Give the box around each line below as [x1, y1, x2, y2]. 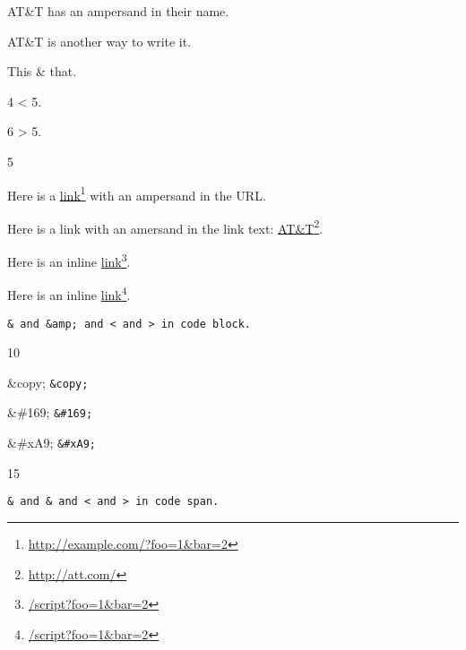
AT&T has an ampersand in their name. [7, 2, 229, 20]
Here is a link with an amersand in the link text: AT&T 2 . [7, 216, 324, 237]
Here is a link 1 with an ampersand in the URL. [7, 183, 266, 204]
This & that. [7, 62, 77, 81]
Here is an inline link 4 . [7, 283, 131, 304]
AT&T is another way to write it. [7, 31, 192, 50]
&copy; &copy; [7, 372, 89, 391]
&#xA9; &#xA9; [7, 433, 96, 452]
